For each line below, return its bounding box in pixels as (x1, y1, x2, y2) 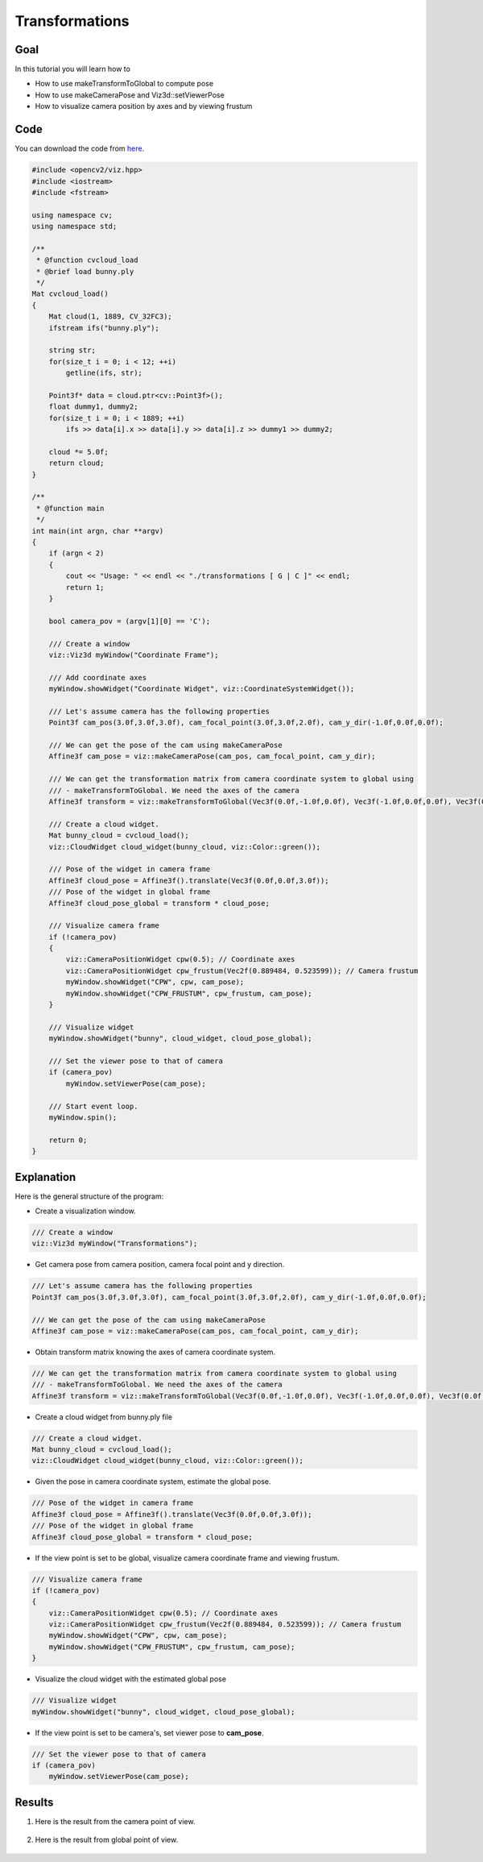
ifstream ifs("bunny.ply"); (48, 323, 160, 332)
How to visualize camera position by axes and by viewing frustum (35, 102, 253, 111)
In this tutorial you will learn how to (14, 64, 130, 74)
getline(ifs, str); (65, 368, 142, 378)
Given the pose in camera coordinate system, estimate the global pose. (35, 1477, 271, 1486)
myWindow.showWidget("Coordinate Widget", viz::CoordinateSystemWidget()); (48, 684, 355, 693)
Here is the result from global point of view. (35, 1835, 179, 1845)
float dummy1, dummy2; (48, 402, 138, 411)
